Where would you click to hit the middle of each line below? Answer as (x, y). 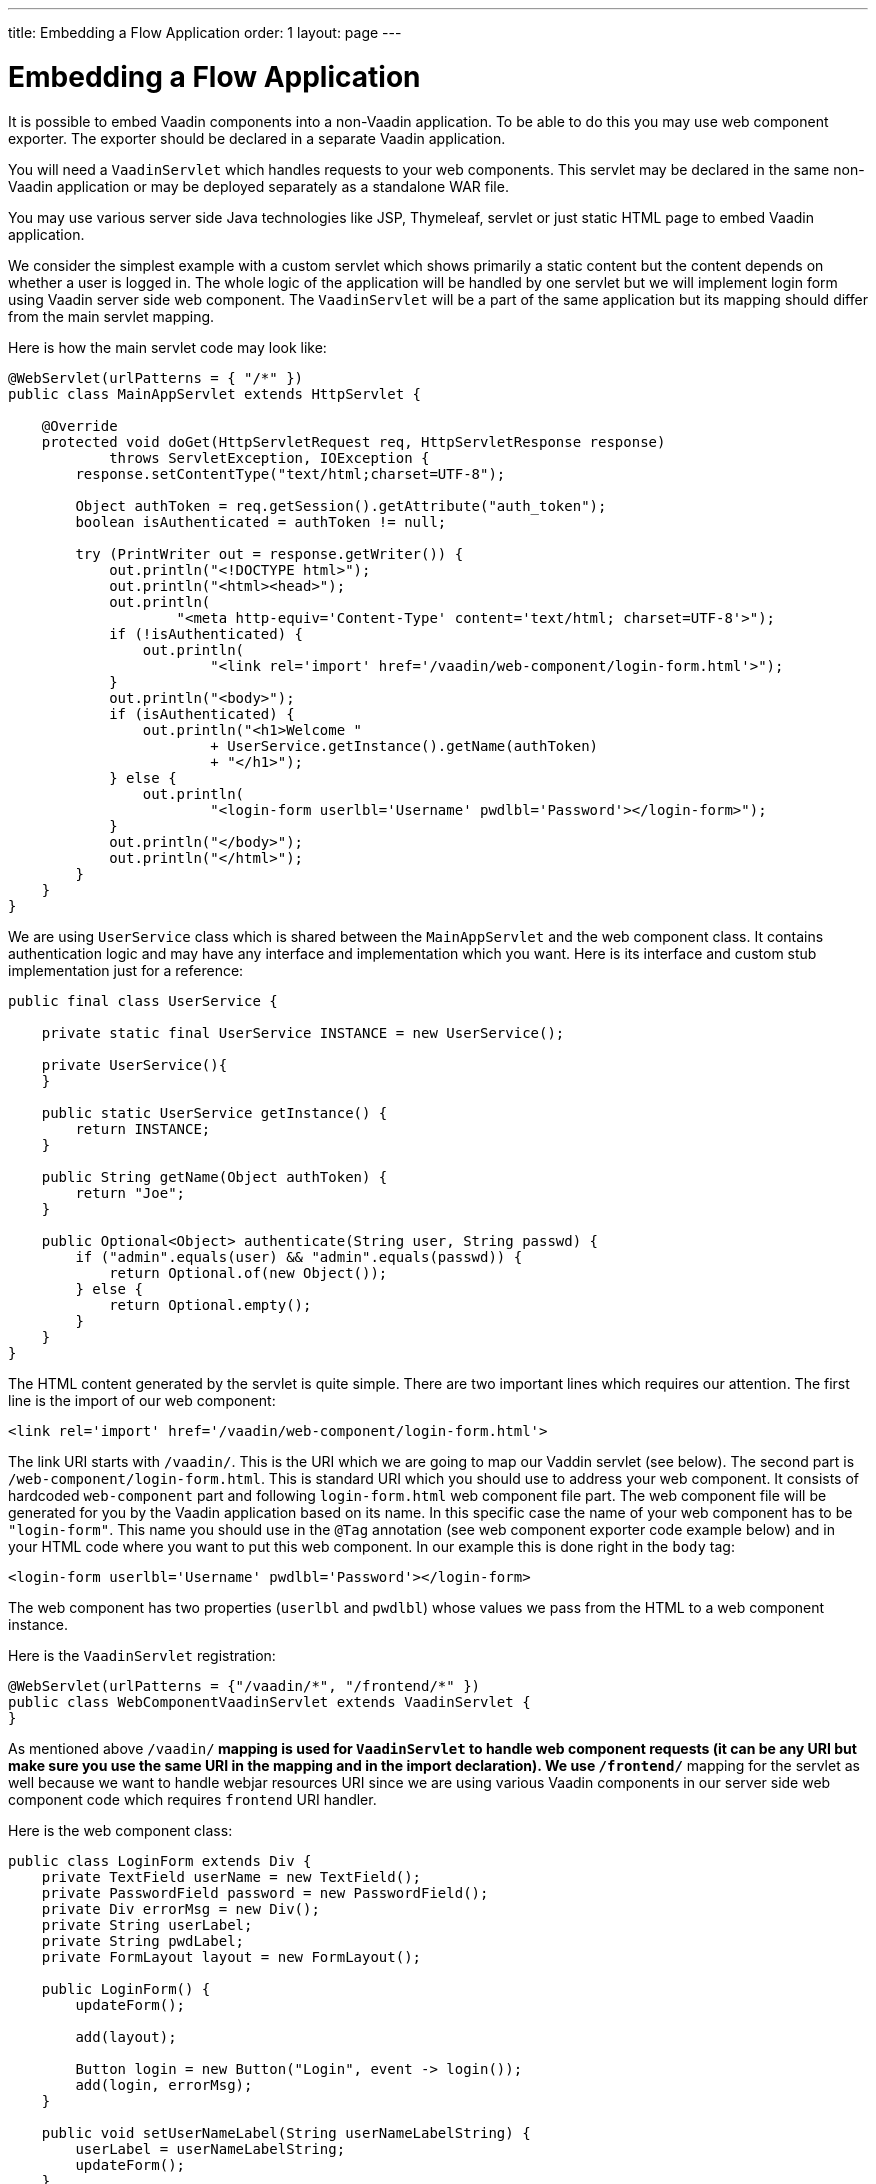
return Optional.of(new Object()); (248, 1272)
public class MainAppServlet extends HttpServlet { (215, 393)
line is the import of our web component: (142, 1400)
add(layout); (126, 2036)
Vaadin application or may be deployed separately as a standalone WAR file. (258, 186)
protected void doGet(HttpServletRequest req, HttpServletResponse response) (353, 441)
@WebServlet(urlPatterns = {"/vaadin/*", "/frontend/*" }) (244, 1685)
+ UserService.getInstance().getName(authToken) (404, 745)
